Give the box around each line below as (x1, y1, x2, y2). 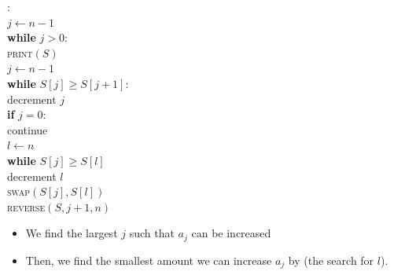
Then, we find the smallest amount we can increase (25, 251, 272, 268)
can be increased (191, 225, 271, 241)
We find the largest (25, 225, 118, 241)
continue (7, 121, 48, 137)
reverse (7, 198, 46, 214)
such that (129, 225, 175, 241)
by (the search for (288, 251, 374, 268)
